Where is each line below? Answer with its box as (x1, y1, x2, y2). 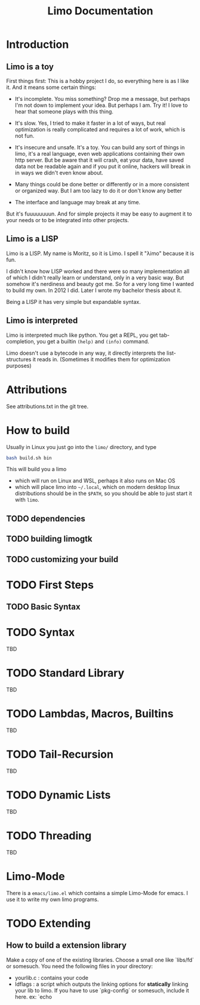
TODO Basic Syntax (6, 602, 81, 612)
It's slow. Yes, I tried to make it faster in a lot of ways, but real (14, 119, 166, 127)
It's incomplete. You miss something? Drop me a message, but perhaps (14, 96, 190, 102)
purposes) (6, 362, 32, 369)
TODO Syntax (6, 626, 75, 640)
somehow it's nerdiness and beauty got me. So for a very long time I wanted (6, 280, 194, 287)
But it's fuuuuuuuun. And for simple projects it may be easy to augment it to (6, 210, 192, 217)
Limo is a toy (6, 62, 54, 72)
